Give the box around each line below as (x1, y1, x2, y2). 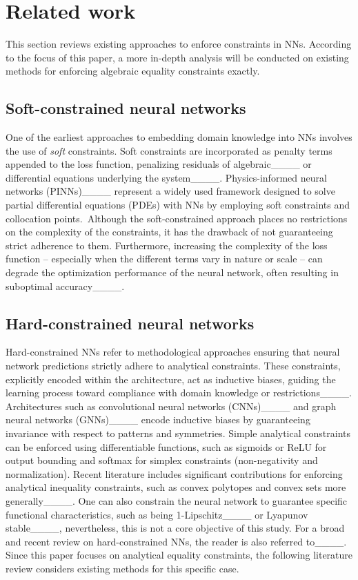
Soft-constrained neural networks (6, 97, 246, 119)
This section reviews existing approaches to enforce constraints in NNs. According (6, 37, 352, 51)
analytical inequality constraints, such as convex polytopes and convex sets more (6, 480, 346, 494)
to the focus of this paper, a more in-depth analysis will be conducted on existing (6, 50, 349, 64)
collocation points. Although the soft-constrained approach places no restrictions (6, 211, 348, 225)
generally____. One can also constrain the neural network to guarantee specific (6, 493, 348, 507)
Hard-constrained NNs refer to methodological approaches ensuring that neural (6, 345, 340, 359)
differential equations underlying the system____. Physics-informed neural (6, 170, 327, 184)
